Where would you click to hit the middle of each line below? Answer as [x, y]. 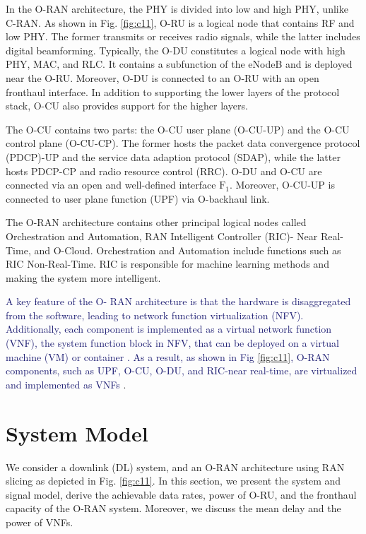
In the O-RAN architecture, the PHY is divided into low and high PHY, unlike [177, 8]
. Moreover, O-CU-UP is [282, 185]
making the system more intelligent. [83, 277]
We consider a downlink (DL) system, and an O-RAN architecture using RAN [175, 467]
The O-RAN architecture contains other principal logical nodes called [156, 222]
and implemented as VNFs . [66, 384]
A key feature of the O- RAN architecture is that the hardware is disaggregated [178, 301]
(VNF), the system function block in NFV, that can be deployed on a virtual [172, 343]
